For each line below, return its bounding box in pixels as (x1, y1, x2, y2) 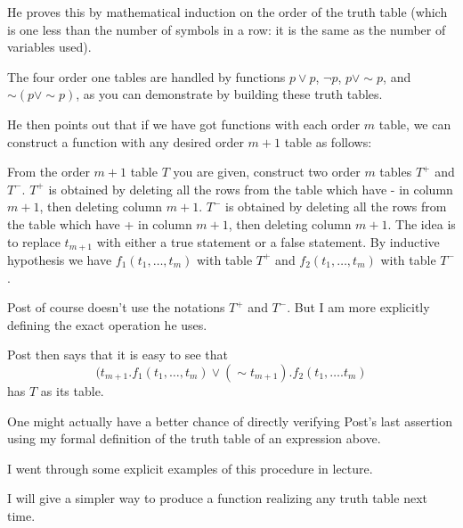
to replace (7, 232, 61, 251)
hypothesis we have (7, 250, 112, 268)
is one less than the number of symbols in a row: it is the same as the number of (7, 20, 446, 38)
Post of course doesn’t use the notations (7, 298, 225, 317)
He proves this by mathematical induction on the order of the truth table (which (7, 3, 448, 21)
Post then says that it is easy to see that (7, 345, 228, 364)
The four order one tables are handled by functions (7, 67, 286, 86)
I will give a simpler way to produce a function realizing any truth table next (7, 489, 427, 507)
